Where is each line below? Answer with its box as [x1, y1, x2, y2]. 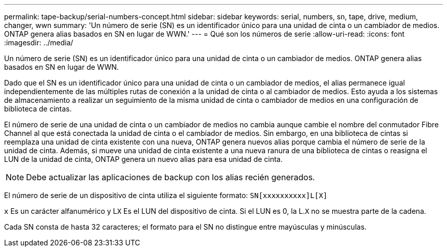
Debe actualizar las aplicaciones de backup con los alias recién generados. [26, 172, 315, 182]
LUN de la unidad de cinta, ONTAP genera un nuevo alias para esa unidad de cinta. [4, 155, 283, 163]
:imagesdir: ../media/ [4, 38, 73, 47]
